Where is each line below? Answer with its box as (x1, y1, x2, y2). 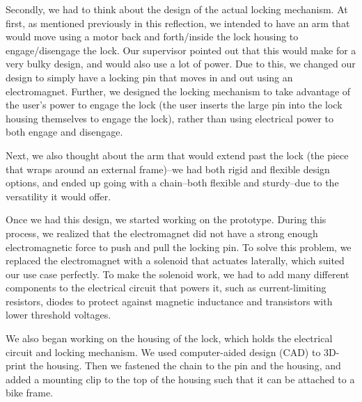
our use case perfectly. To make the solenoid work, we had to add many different (6, 266, 349, 281)
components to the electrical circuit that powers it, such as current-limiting (6, 280, 326, 295)
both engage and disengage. (6, 124, 123, 139)
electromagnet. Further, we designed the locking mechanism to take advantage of (6, 83, 351, 98)
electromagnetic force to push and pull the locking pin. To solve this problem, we (6, 239, 352, 254)
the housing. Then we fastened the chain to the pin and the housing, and (29, 358, 341, 373)
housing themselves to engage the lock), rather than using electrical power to (6, 111, 333, 125)
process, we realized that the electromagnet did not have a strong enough (6, 225, 318, 240)
